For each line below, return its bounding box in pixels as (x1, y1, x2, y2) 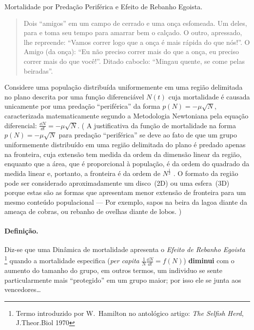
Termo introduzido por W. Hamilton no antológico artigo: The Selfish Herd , (16, 308, 244, 318)
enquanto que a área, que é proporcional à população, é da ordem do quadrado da (4, 158, 250, 169)
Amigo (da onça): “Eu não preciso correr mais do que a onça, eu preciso (23, 46, 239, 57)
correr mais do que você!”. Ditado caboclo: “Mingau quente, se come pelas (23, 56, 245, 66)
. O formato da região (173, 168, 238, 178)
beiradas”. (23, 65, 53, 76)
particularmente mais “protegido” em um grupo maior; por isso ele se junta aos (4, 274, 241, 285)
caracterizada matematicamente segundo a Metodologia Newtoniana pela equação (4, 110, 249, 120)
